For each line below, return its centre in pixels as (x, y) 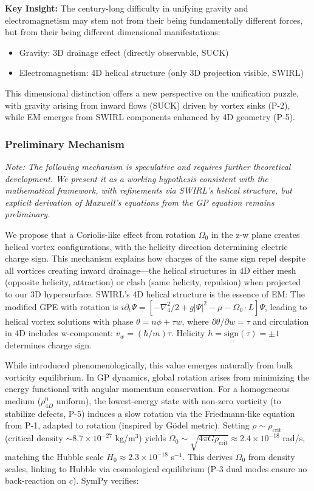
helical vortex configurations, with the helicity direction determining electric (146, 246)
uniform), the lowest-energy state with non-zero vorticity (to (169, 401)
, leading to (286, 306)
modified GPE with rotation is (62, 306)
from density (271, 457)
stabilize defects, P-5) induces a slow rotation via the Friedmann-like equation (150, 413)
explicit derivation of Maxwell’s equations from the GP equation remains (140, 202)
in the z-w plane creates (255, 234)
